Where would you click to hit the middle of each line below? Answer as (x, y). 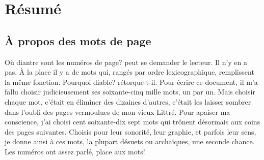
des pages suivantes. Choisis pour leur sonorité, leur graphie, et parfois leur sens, (130, 131)
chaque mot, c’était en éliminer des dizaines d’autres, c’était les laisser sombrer (128, 101)
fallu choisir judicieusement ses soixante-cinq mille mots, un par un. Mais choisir (130, 92)
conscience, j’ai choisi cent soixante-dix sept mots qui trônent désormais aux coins (133, 122)
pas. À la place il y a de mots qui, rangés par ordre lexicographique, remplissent (129, 72)
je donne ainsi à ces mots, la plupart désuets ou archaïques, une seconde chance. (130, 141)
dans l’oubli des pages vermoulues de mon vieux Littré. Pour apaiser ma (117, 111)
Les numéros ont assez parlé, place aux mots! (75, 151)
